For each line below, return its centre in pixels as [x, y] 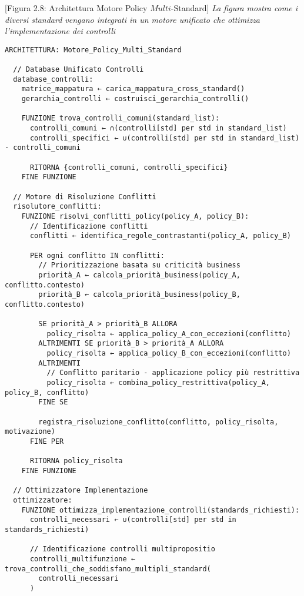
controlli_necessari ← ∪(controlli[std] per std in [133, 520]
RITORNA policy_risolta [76, 461]
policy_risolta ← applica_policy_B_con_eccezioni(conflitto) [169, 354]
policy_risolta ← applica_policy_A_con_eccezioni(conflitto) [169, 334]
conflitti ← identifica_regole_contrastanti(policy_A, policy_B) [160, 236]
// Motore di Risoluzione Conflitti [85, 197]
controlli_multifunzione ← [82, 559]
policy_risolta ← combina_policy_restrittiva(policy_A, [158, 383]
